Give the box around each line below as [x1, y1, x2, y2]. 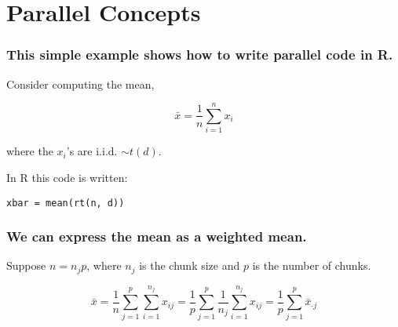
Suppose [6, 257, 46, 274]
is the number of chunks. [252, 257, 371, 274]
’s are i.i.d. [66, 143, 118, 159]
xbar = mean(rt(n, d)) [6, 197, 125, 209]
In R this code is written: [6, 169, 128, 185]
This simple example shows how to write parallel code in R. [6, 45, 393, 64]
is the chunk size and [139, 257, 240, 274]
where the [6, 143, 53, 159]
